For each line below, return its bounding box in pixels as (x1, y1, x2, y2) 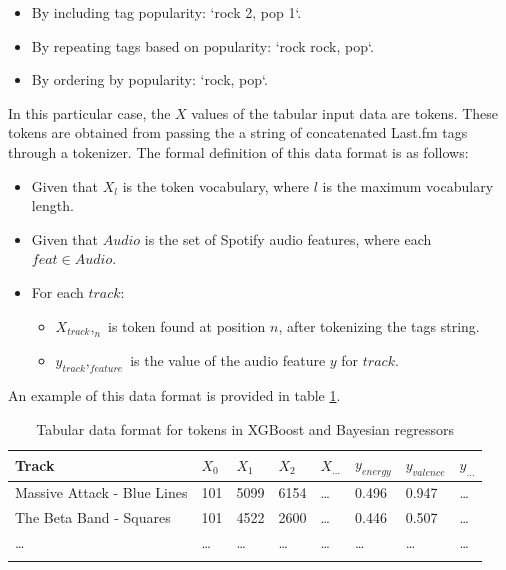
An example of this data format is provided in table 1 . (8, 385, 341, 406)
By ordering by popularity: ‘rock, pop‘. (31, 69, 268, 90)
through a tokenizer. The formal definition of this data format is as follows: (8, 141, 469, 162)
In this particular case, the (8, 102, 171, 123)
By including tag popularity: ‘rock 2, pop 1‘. (31, 2, 302, 22)
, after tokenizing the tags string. (278, 315, 480, 336)
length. (31, 195, 74, 216)
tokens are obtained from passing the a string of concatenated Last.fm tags (8, 122, 468, 143)
